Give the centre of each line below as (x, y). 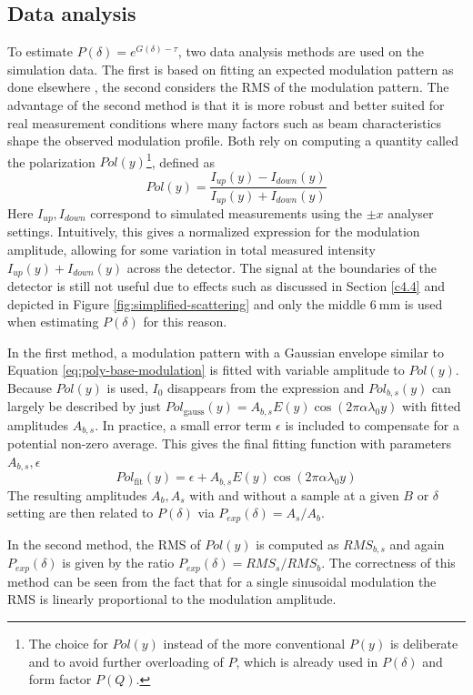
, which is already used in (307, 661)
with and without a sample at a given (294, 494)
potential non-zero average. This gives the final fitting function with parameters (230, 443)
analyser (411, 212)
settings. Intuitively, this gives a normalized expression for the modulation (214, 232)
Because (30, 388)
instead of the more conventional (254, 644)
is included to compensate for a (372, 424)
